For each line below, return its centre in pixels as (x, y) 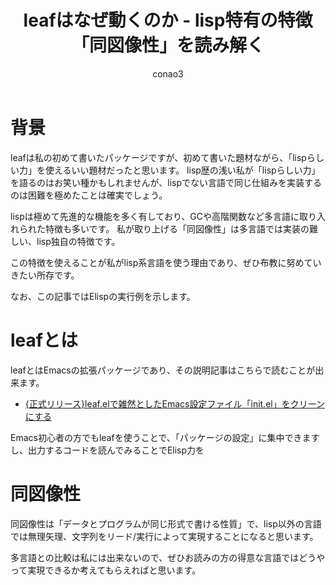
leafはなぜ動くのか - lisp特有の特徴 (168, 20)
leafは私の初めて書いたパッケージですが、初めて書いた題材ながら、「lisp (158, 157)
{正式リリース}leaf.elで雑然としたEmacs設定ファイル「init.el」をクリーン (175, 403)
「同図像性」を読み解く (168, 45)
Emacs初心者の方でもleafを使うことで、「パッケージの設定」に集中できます (165, 437)
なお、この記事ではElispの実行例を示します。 (103, 296)
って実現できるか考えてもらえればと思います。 (106, 570)
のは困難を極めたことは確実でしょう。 (89, 195)
